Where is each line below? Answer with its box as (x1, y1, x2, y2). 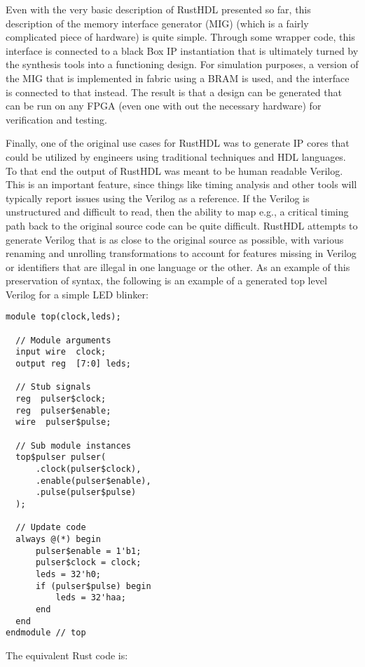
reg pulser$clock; (15, 394, 106, 404)
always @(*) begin (15, 534, 102, 544)
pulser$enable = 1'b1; (35, 546, 142, 556)
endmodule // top (6, 628, 86, 638)
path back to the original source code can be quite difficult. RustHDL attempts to (6, 218, 358, 232)
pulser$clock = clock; (35, 557, 142, 568)
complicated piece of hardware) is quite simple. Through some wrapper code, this (6, 29, 355, 44)
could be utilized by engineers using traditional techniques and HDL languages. (6, 149, 346, 164)
